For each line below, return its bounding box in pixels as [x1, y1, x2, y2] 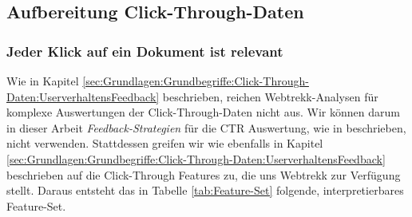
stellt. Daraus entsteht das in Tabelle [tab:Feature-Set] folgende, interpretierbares [6, 182, 404, 199]
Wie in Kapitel [6, 73, 79, 89]
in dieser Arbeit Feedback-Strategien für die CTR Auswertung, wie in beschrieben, [6, 119, 406, 136]
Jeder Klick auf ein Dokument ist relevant [6, 41, 283, 61]
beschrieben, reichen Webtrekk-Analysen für [162, 88, 378, 105]
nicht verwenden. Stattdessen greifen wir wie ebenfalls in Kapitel [6, 135, 323, 152]
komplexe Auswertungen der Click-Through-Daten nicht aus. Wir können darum [6, 104, 400, 120]
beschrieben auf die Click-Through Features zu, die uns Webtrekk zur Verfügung [6, 166, 401, 183]
